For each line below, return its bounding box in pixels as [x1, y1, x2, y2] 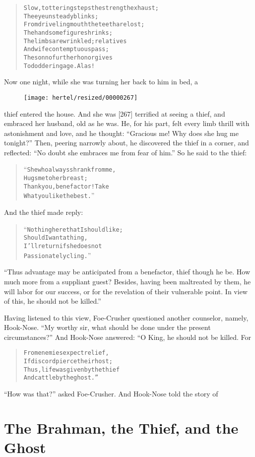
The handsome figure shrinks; [23, 29, 113, 36]
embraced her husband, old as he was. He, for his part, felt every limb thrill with [4, 118, 250, 129]
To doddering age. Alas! [23, 62, 95, 69]
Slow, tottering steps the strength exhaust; [23, 4, 159, 11]
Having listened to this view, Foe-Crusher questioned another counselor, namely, [4, 312, 249, 323]
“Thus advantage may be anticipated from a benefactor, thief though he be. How [4, 266, 250, 277]
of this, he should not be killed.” [4, 296, 101, 306]
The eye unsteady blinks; [23, 12, 99, 20]
